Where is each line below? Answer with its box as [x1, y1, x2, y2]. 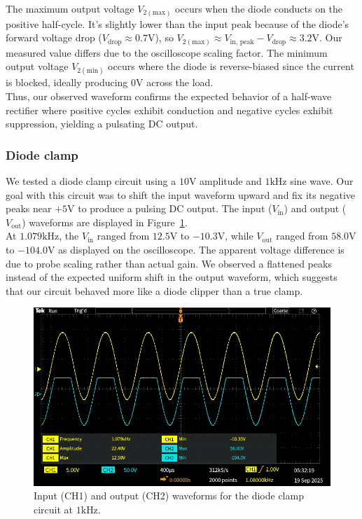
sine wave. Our [290, 174, 354, 188]
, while [225, 228, 253, 243]
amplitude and [200, 174, 262, 188]
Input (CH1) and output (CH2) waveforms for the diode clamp [34, 488, 304, 503]
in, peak [230, 38, 254, 46]
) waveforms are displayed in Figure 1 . [22, 214, 188, 229]
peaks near [6, 201, 52, 216]
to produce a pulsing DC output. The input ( [78, 201, 272, 216]
